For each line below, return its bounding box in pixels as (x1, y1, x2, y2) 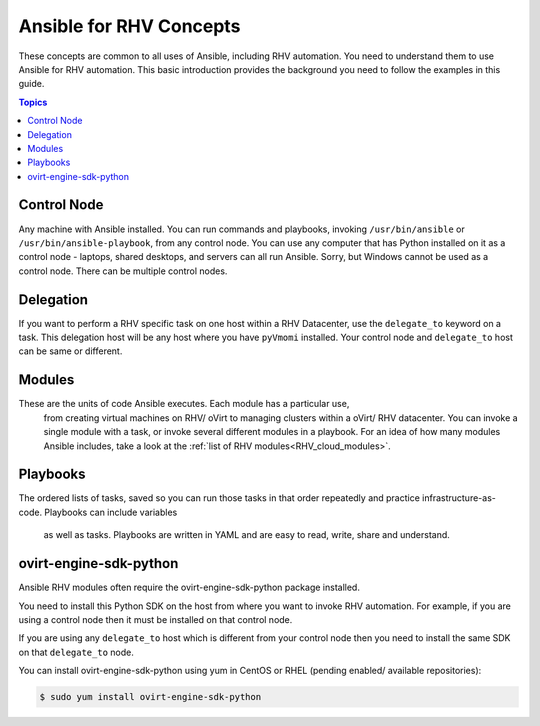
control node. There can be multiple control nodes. (18, 265, 228, 277)
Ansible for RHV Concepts (18, 15, 241, 37)
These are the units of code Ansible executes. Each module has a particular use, (18, 398, 350, 410)
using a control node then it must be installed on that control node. (18, 613, 293, 625)
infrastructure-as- (421, 492, 497, 504)
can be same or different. (18, 345, 123, 357)
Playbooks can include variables (44, 506, 178, 518)
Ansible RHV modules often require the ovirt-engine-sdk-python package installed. (18, 581, 360, 594)
